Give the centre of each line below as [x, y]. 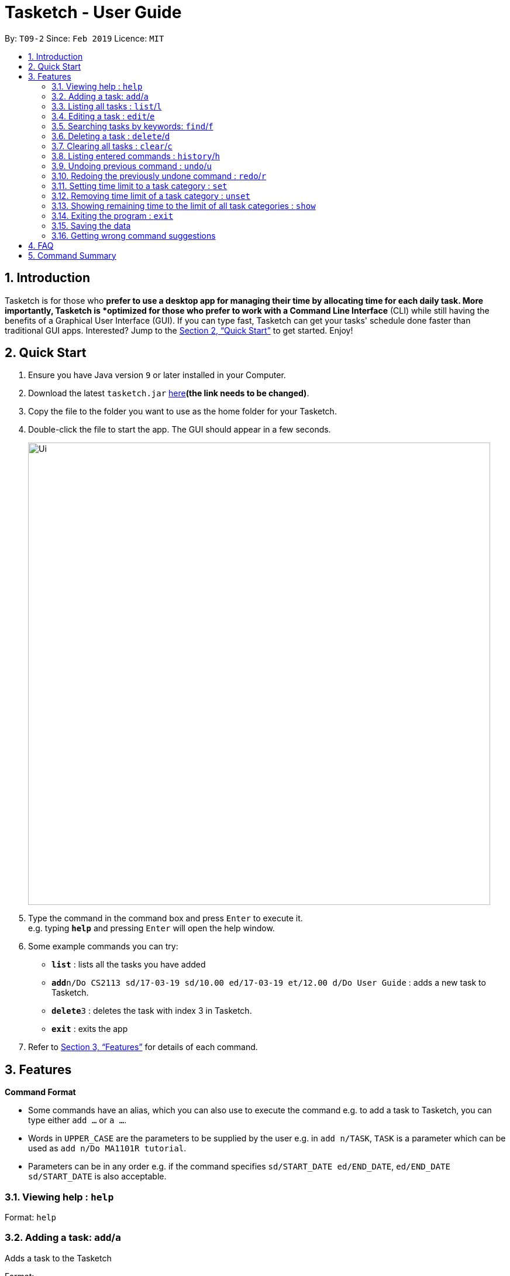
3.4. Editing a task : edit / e [103, 116]
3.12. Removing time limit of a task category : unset [151, 195]
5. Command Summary [72, 255]
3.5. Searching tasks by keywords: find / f [132, 126]
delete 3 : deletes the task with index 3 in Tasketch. [152, 1011]
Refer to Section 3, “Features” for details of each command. [143, 1047]
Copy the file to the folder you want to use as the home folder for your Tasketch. [182, 411]
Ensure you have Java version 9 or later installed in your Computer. [157, 375]
